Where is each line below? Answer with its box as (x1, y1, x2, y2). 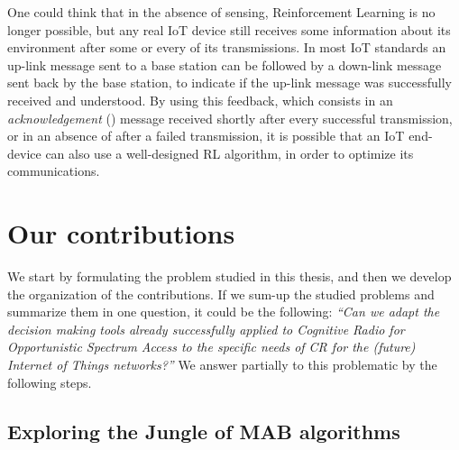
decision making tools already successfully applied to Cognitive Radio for (7, 319, 405, 338)
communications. (7, 161, 100, 180)
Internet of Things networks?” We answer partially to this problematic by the (7, 355, 437, 374)
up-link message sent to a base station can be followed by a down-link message (7, 55, 442, 74)
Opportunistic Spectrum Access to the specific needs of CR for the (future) (7, 337, 416, 356)
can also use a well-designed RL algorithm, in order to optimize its (45, 143, 414, 162)
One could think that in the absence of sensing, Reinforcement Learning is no (7, 3, 436, 21)
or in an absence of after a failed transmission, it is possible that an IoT (7, 126, 405, 145)
